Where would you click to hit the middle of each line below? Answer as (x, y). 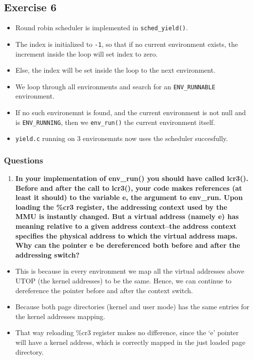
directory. (29, 351)
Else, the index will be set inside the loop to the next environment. (115, 70)
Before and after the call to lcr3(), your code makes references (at (129, 188)
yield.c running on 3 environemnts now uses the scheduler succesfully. (122, 138)
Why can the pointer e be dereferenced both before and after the (128, 245)
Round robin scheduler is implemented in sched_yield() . (102, 28)
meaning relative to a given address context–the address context (126, 226)
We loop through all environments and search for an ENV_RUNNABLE (115, 86)
